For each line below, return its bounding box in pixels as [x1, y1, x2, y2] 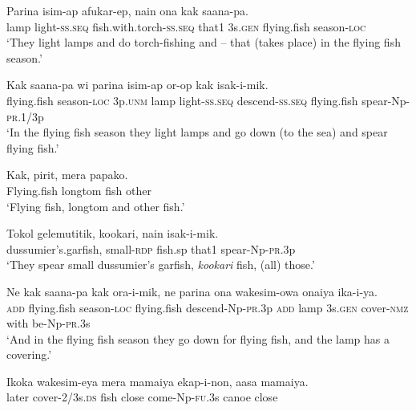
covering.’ [6, 346, 52, 363]
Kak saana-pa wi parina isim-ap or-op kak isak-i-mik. [6, 76, 269, 93]
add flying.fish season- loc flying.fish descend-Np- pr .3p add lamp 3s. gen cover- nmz [6, 299, 409, 315]
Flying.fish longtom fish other [6, 181, 151, 198]
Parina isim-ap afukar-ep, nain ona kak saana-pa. [6, 2, 248, 18]
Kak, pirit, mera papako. [6, 166, 128, 183]
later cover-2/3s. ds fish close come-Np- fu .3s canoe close [6, 389, 278, 405]
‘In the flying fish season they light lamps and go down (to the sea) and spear [6, 124, 388, 140]
